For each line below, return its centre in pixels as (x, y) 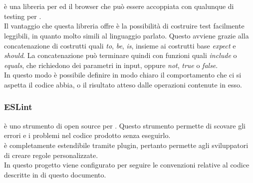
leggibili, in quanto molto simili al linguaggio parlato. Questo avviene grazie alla (126, 35)
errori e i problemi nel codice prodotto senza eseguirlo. (87, 135)
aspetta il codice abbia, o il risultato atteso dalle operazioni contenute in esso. (123, 84)
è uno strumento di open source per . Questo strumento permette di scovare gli (125, 125)
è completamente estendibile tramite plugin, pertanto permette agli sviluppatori (126, 145)
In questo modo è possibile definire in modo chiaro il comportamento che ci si (123, 75)
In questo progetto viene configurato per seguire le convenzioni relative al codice (127, 165)
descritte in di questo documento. (55, 174)
